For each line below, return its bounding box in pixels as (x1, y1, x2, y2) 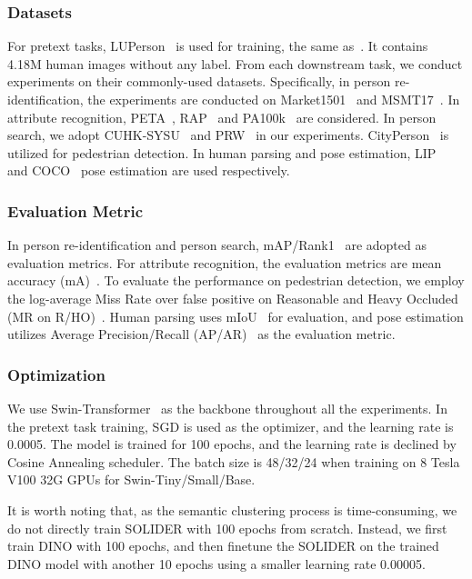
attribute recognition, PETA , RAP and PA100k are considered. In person (7, 107, 437, 126)
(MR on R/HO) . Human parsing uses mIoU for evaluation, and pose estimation (7, 306, 464, 325)
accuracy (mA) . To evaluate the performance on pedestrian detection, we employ (7, 271, 465, 290)
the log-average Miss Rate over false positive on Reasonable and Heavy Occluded (7, 288, 458, 307)
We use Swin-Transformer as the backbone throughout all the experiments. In (7, 398, 447, 417)
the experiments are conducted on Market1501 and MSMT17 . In (87, 90, 460, 108)
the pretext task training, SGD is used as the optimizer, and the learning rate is (7, 416, 454, 435)
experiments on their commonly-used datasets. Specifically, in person (7, 72, 391, 91)
